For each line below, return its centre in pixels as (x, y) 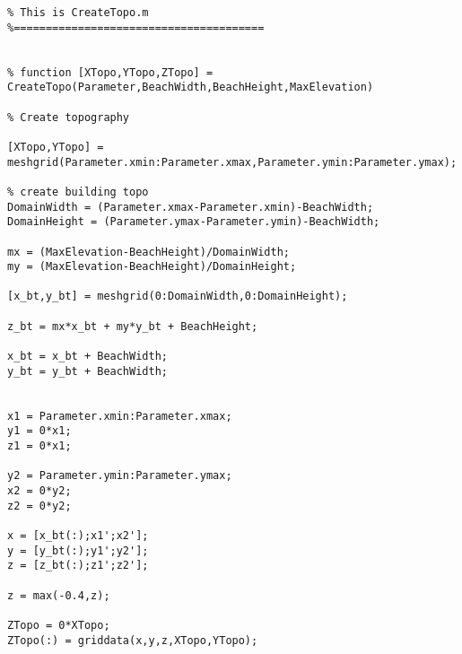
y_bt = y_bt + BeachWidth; (87, 371)
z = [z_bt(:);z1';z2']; (78, 566)
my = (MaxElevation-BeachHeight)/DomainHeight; (152, 267)
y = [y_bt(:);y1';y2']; (78, 550)
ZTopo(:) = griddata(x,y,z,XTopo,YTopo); (133, 640)
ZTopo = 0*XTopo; (59, 625)
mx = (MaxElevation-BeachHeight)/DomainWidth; (148, 252)
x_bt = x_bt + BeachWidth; (87, 357)
